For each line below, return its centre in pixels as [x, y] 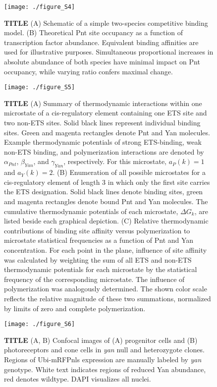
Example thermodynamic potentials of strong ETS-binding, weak [103, 142]
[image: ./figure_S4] [40, 7]
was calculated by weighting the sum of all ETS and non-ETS [98, 259]
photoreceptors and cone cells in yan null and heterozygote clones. [104, 350]
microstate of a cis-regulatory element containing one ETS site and [106, 113]
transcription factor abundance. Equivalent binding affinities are [101, 42]
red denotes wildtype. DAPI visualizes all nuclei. [78, 379]
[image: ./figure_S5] [40, 87]
